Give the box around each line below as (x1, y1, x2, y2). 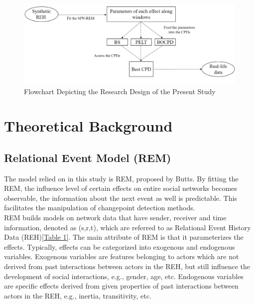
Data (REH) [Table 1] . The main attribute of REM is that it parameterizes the (4, 232, 244, 242)
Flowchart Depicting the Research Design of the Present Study (24, 86, 216, 97)
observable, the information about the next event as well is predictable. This (4, 192, 237, 203)
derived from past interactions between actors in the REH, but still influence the (4, 261, 250, 271)
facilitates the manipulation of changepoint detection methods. (4, 202, 195, 213)
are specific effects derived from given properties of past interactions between (4, 281, 239, 291)
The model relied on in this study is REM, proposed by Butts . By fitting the (4, 173, 239, 183)
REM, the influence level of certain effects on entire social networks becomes (4, 183, 237, 193)
